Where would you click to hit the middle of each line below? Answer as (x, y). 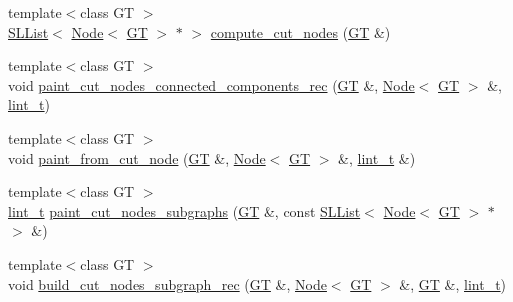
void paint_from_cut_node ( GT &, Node (137, 157)
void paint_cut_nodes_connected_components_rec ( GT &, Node (211, 84)
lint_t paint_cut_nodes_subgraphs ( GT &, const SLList (184, 210)
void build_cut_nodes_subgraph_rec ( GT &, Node (167, 283)
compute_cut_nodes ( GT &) (300, 31)
